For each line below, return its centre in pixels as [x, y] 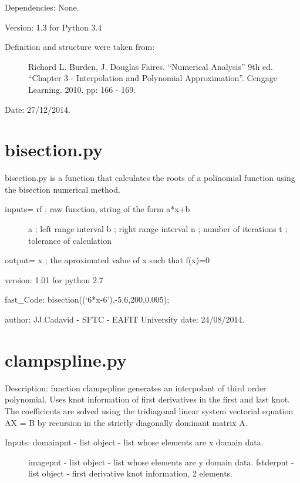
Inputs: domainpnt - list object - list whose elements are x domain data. [134, 442]
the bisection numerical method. [63, 189]
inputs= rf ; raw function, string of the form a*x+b [97, 209]
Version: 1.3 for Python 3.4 [53, 27]
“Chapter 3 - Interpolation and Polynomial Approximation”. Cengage [153, 78]
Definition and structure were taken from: [80, 47]
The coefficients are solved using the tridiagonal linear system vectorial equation [149, 410]
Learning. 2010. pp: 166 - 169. [82, 89]
